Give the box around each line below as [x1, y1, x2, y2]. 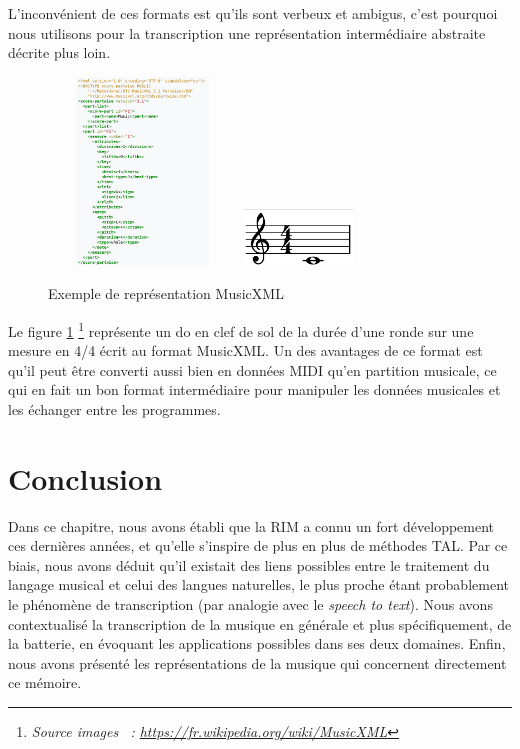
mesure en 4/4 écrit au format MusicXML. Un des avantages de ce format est [8, 340, 483, 361]
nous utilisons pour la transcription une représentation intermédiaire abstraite [8, 22, 486, 43]
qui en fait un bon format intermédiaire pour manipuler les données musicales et [8, 379, 501, 400]
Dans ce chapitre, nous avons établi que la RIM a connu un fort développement [8, 515, 495, 536]
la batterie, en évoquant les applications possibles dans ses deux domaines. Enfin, [8, 633, 506, 654]
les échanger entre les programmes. [8, 398, 221, 419]
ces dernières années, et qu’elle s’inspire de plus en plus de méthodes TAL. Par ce [8, 535, 508, 556]
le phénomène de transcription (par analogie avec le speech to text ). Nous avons [8, 594, 493, 615]
